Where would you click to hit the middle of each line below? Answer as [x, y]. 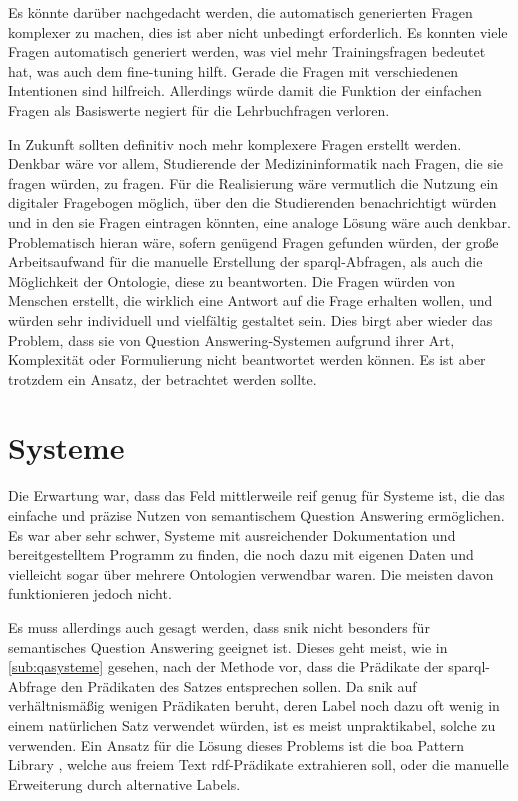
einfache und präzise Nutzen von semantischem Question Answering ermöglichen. [256, 515]
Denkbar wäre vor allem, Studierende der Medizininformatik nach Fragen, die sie [256, 163]
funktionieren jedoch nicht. [90, 593]
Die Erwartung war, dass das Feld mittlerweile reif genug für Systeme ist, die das [256, 495]
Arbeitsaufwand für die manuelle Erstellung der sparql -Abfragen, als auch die [245, 261]
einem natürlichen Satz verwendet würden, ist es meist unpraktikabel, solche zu [252, 724]
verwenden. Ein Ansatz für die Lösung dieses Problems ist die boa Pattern [236, 744]
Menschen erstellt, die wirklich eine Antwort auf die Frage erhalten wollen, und [250, 300]
